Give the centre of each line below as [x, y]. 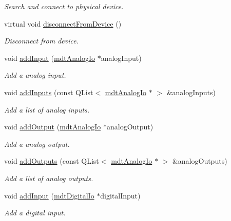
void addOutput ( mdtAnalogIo [53, 127]
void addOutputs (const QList [52, 161]
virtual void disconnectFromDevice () [63, 23]
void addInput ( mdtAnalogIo [50, 58]
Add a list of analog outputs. [49, 178]
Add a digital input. [35, 213]
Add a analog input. [35, 75]
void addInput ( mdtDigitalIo [49, 195]
